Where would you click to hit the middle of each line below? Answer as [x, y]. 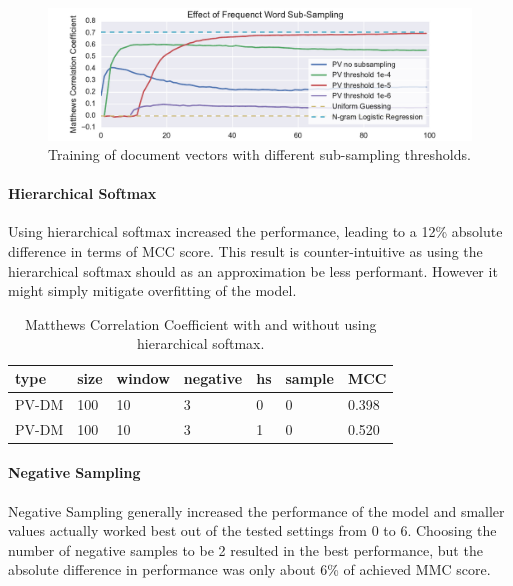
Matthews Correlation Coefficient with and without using [201, 323]
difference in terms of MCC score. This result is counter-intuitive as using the [245, 251]
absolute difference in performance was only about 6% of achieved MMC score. [249, 569]
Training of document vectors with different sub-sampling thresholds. [259, 154]
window [143, 378]
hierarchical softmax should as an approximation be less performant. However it [253, 270]
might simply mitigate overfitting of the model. [152, 290]
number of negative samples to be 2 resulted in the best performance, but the [245, 549]
